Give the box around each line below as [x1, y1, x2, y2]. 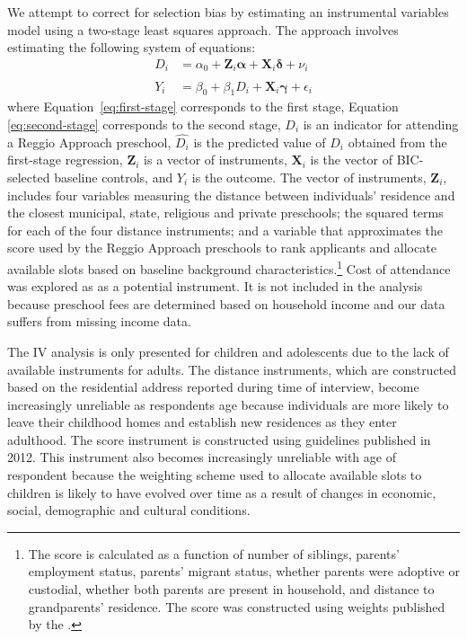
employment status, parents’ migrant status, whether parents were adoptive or [28, 562, 460, 581]
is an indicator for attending [303, 114, 459, 133]
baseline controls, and [54, 167, 173, 186]
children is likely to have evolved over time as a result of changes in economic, [7, 483, 436, 501]
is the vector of [310, 150, 392, 169]
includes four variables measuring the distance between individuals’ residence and [7, 185, 455, 204]
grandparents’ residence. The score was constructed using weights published [28, 597, 445, 616]
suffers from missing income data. [7, 312, 191, 331]
